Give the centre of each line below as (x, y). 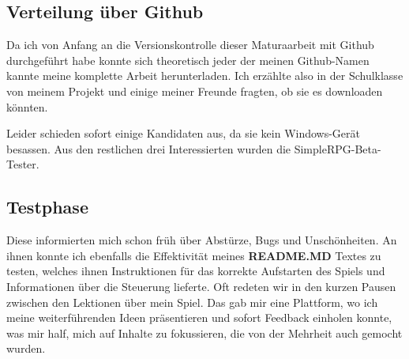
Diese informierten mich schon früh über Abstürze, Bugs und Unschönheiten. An (202, 240)
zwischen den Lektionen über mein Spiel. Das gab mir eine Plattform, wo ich (192, 302)
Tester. (23, 164)
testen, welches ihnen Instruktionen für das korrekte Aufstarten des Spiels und (196, 271)
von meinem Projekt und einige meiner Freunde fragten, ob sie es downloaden (195, 91)
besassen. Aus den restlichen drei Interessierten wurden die (149, 148)
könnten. (27, 106)
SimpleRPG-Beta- (338, 148)
